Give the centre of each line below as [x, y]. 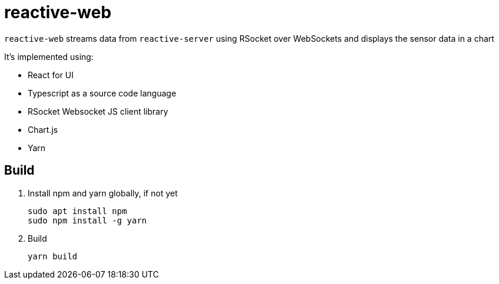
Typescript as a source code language [102, 93]
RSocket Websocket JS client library [98, 111]
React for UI [51, 75]
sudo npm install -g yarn [87, 220]
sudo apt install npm [77, 211]
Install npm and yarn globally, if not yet [103, 193]
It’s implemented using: [49, 56]
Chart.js [43, 129]
